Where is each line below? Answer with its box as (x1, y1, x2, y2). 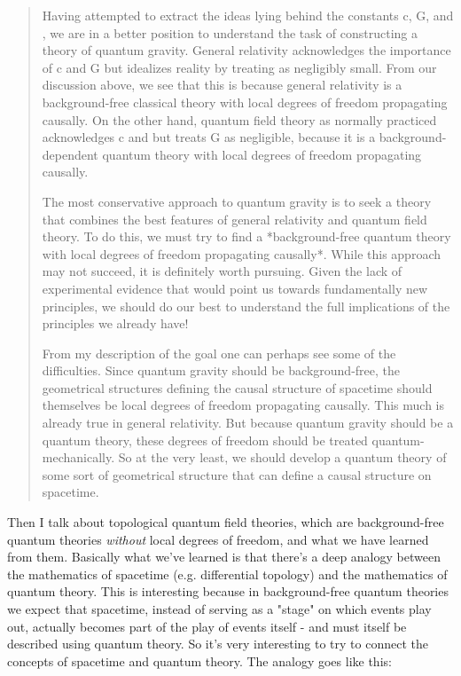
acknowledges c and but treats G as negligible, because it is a (42, 128, 376, 146)
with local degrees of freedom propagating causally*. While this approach (42, 244, 441, 263)
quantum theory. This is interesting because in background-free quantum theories (7, 582, 449, 601)
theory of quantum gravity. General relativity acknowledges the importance (42, 41, 451, 59)
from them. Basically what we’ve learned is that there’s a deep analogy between (7, 547, 441, 566)
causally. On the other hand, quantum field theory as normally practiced (42, 110, 437, 129)
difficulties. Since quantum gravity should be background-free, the (42, 361, 400, 380)
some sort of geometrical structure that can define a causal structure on (42, 465, 432, 483)
